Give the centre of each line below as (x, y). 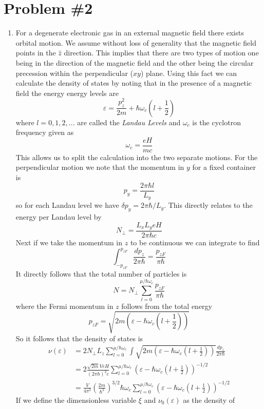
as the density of (209, 400)
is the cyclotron (216, 122)
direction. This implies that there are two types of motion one (161, 53)
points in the (36, 53)
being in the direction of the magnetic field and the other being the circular (135, 62)
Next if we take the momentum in (69, 242)
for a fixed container (224, 167)
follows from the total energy (167, 306)
